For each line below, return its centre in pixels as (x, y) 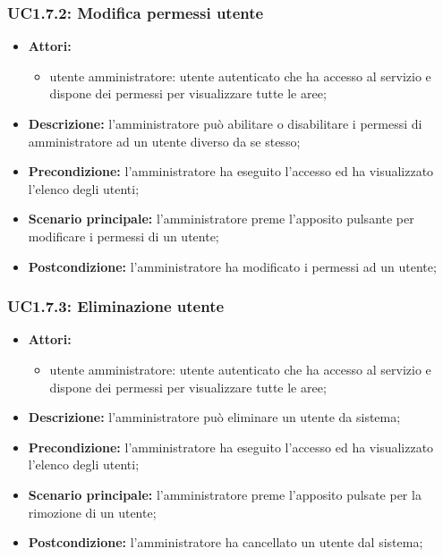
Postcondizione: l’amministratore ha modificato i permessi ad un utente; (232, 266)
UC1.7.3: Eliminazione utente (116, 306)
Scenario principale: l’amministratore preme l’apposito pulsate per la (225, 494)
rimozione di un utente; (92, 512)
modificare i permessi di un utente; (124, 236)
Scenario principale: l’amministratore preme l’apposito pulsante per (221, 219)
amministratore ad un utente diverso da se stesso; (164, 141)
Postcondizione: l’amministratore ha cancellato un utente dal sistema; (226, 542)
